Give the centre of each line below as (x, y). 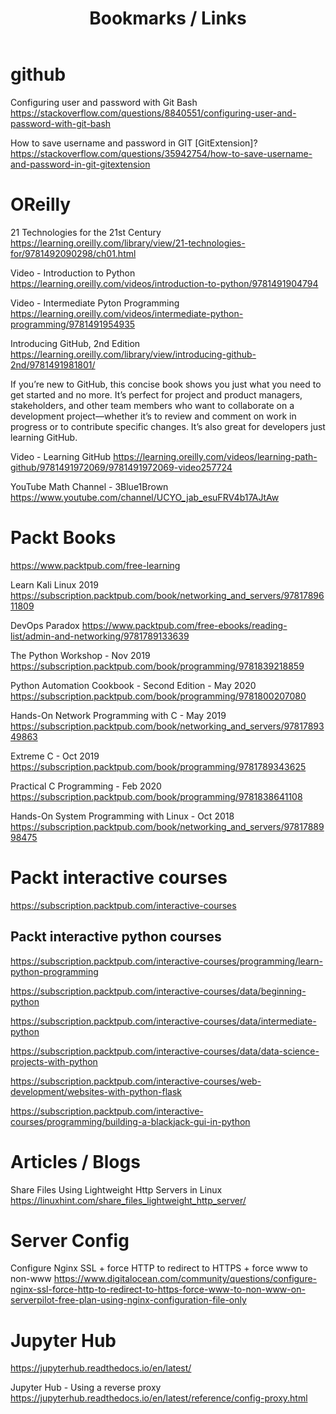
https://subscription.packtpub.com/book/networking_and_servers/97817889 (167, 826)
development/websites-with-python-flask (96, 1091)
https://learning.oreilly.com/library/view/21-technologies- (128, 243)
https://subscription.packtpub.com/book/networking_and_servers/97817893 (167, 726)
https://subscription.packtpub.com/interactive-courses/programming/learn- (166, 961)
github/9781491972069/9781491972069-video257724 (121, 467)
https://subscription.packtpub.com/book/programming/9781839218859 (157, 666)
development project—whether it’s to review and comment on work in (153, 416)
